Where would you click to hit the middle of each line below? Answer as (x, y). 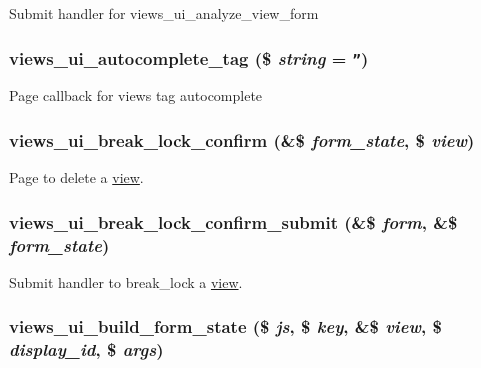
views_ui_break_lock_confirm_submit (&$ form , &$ (233, 221)
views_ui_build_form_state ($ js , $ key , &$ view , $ (225, 326)
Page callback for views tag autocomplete (136, 95)
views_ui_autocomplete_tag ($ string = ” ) (189, 57)
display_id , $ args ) (86, 349)
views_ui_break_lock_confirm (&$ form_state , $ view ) (242, 139)
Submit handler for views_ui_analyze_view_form (164, 13)
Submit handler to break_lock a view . (126, 281)
